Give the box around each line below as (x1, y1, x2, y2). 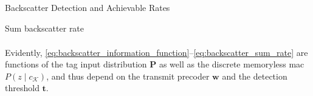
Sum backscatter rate (5, 21, 84, 34)
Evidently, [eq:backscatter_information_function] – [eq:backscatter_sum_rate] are (5, 46, 308, 58)
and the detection (222, 69, 287, 82)
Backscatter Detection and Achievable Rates (5, 1, 170, 13)
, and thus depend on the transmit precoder (46, 69, 210, 82)
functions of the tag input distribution (5, 58, 147, 70)
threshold (5, 81, 40, 94)
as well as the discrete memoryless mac (159, 58, 304, 70)
